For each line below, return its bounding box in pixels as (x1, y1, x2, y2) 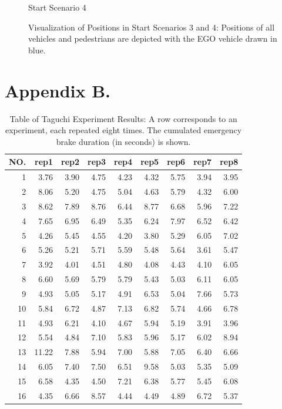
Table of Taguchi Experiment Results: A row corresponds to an (9, 112, 237, 124)
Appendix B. (5, 78, 111, 102)
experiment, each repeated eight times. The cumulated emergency (5, 124, 242, 136)
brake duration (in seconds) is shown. (56, 135, 191, 147)
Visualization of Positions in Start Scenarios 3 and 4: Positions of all (28, 21, 275, 33)
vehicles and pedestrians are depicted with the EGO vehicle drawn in (28, 32, 277, 45)
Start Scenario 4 (28, 1, 86, 13)
